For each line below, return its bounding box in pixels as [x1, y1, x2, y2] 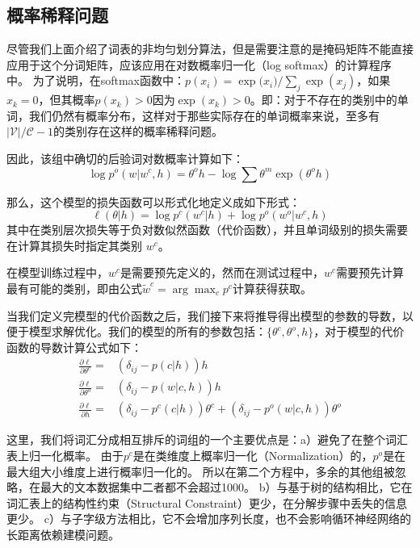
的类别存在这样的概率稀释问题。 [53, 123, 224, 140]
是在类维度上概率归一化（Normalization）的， [132, 447, 373, 463]
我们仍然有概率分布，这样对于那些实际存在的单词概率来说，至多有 [28, 107, 380, 123]
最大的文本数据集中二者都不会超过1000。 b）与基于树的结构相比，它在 [40, 479, 413, 496]
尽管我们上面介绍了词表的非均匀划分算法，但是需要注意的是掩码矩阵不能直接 [6, 40, 414, 57]
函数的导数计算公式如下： [6, 338, 142, 355]
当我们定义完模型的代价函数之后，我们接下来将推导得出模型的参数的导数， [6, 307, 402, 324]
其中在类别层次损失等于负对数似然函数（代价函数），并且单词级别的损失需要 [6, 221, 408, 238]
